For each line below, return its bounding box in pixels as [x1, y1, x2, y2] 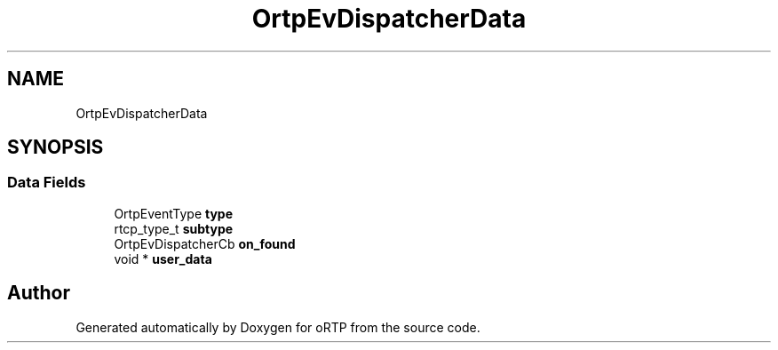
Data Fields [7, 173, 86, 192]
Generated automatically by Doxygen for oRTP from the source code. [75, 319, 480, 335]
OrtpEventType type [114, 205, 234, 221]
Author [7, 282, 70, 305]
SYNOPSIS [7, 136, 104, 159]
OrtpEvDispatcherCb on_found [114, 235, 296, 251]
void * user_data [114, 251, 212, 266]
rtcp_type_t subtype [114, 220, 234, 236]
